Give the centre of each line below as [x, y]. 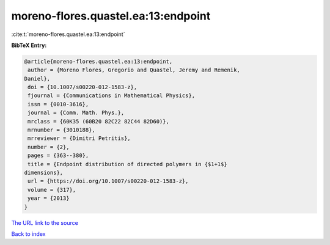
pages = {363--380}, [58, 155]
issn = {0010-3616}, [58, 104]
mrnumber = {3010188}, [62, 130]
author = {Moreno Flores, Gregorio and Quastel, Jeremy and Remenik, [134, 70]
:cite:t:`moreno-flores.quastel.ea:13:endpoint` [68, 34]
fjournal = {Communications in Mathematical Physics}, [112, 96]
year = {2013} [49, 198]
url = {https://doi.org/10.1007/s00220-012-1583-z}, [108, 181]
